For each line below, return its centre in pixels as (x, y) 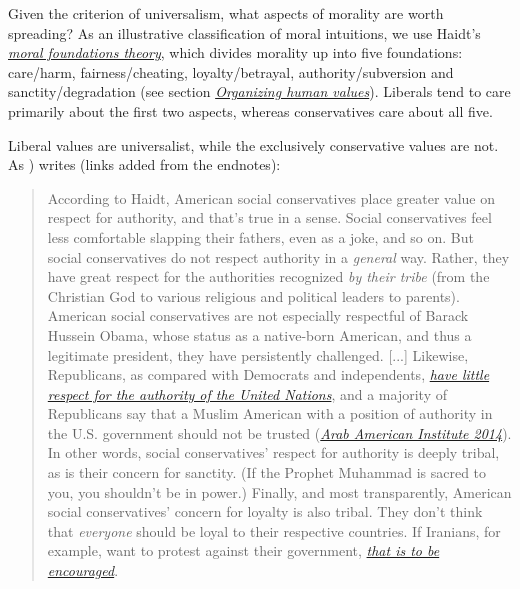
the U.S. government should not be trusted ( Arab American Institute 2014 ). (279, 432)
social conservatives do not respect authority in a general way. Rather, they (278, 256)
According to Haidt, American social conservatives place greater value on (271, 197)
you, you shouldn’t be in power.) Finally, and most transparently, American (279, 491)
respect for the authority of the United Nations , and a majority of (247, 393)
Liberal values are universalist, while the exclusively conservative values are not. (253, 144)
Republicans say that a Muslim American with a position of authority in (270, 413)
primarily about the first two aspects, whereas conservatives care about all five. (250, 110)
